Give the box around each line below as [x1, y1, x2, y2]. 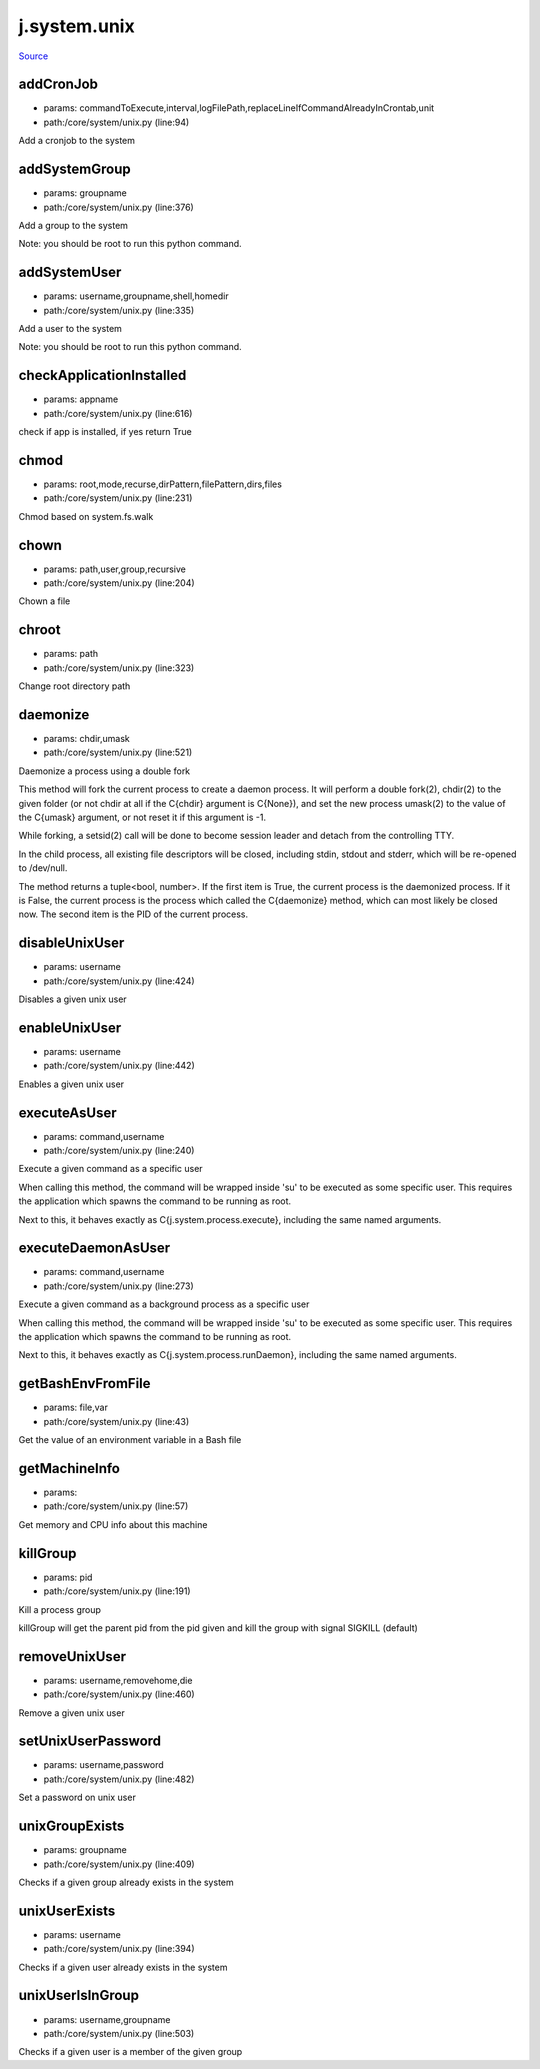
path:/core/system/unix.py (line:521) [43, 746, 193, 759]
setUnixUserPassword [18, 1733, 162, 1750]
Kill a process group [18, 1603, 102, 1615]
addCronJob [18, 76, 99, 93]
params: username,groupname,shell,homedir [43, 290, 229, 302]
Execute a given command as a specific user [18, 1163, 204, 1175]
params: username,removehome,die [43, 1674, 193, 1686]
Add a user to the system [18, 323, 122, 334]
